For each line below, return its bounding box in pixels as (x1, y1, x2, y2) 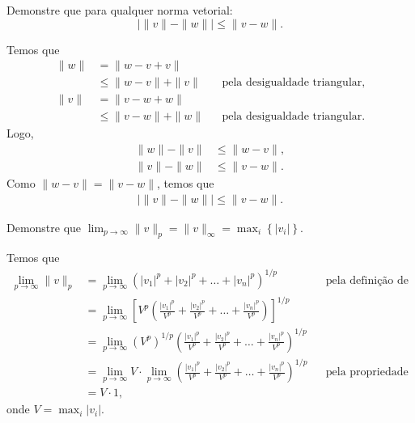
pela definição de (325, 274, 409, 286)
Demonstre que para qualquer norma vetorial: (6, 2, 233, 18)
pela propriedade (325, 366, 409, 379)
